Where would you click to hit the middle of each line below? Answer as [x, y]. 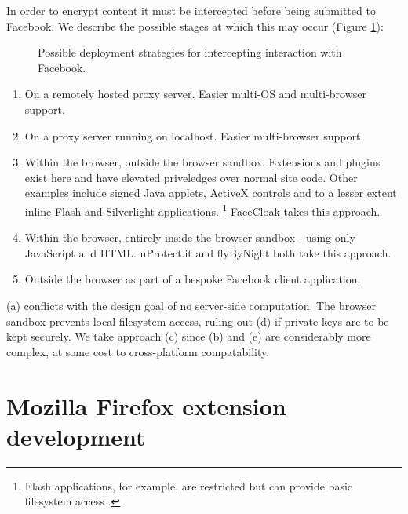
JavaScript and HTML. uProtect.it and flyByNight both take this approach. [208, 252]
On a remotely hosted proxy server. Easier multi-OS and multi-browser [195, 94]
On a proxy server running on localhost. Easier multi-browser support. [194, 135]
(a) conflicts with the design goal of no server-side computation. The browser [191, 305]
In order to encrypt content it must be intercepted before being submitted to [191, 10]
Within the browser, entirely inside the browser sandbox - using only [190, 237]
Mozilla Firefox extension [146, 405]
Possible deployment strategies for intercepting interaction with [190, 52]
